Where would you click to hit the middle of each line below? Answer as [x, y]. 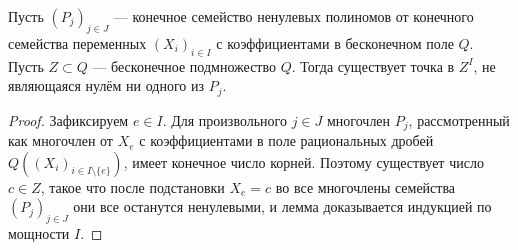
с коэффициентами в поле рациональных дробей [286, 140]
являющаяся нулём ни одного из [106, 85]
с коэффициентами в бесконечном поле [335, 42]
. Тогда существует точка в [373, 65]
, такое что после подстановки [132, 186]
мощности [39, 233]
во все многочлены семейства [365, 186]
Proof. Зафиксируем [68, 119]
